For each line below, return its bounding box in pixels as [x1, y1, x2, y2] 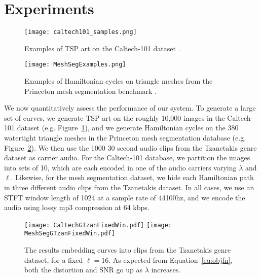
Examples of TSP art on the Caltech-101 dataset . [24, 43, 180, 53]
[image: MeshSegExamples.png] [24, 61, 126, 68]
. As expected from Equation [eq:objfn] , [108, 254, 233, 265]
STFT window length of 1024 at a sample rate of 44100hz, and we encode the [4, 192, 245, 202]
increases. [151, 264, 181, 275]
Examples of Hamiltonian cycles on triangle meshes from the [24, 76, 213, 86]
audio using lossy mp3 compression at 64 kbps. [4, 202, 150, 213]
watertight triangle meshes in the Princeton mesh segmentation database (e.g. [4, 132, 246, 143]
